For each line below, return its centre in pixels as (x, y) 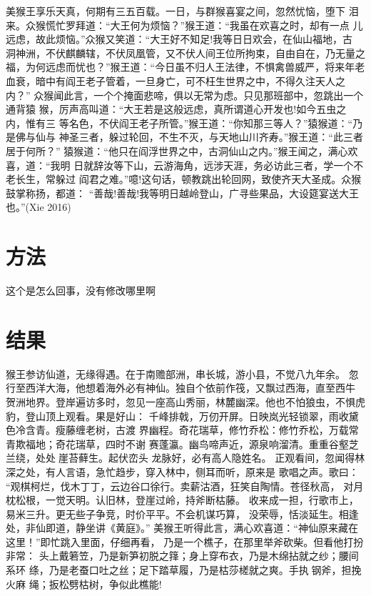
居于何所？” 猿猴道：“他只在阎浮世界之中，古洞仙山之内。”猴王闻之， (167, 150)
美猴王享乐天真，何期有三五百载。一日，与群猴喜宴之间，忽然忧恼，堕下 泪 (182, 11)
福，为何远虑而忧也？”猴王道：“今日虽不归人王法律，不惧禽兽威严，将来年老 (185, 67)
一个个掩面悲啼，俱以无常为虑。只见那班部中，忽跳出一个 (229, 95)
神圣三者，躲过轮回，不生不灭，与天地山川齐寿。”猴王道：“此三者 (211, 137)
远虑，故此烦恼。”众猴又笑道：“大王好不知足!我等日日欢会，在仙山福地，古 (179, 39)
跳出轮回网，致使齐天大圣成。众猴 (281, 179)
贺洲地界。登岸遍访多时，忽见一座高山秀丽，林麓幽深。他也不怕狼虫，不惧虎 (185, 401)
